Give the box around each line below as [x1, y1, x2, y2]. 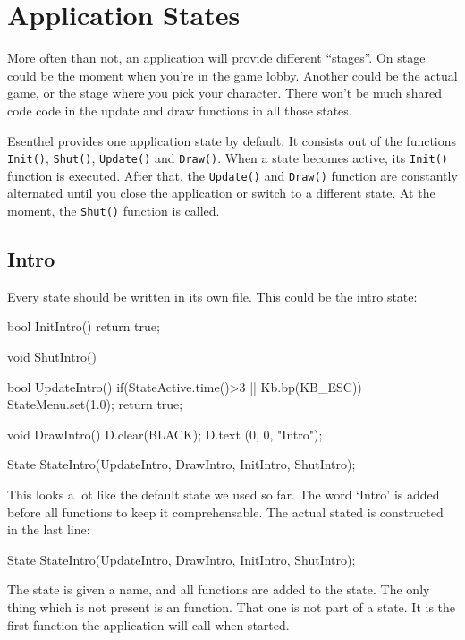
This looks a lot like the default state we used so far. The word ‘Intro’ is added [7, 485, 440, 504]
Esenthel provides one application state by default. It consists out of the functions [7, 131, 457, 149]
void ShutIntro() [7, 347, 97, 366]
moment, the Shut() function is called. [7, 201, 220, 219]
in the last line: [7, 520, 90, 539]
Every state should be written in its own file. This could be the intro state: [7, 286, 418, 305]
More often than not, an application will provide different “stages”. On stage [7, 48, 426, 67]
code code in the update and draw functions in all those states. [7, 100, 352, 119]
